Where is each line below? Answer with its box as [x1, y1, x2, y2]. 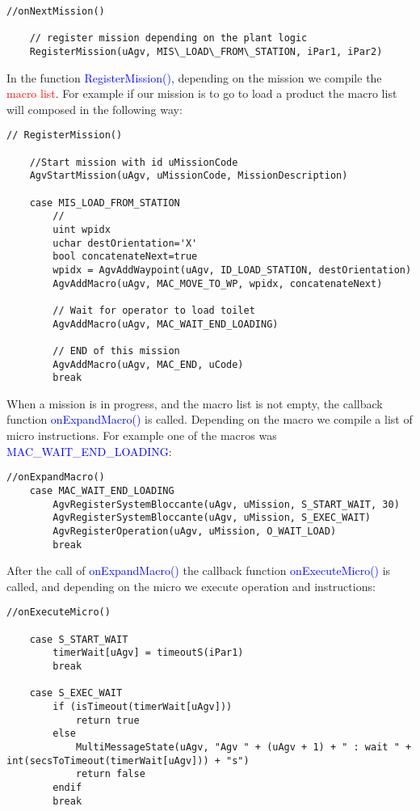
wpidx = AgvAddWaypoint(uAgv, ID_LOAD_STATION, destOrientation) [52, 264, 412, 276]
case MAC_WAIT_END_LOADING [29, 484, 174, 496]
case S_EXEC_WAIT [29, 687, 123, 699]
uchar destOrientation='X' [52, 237, 198, 249]
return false [75, 768, 145, 780]
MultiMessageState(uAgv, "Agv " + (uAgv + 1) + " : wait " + [75, 741, 412, 753]
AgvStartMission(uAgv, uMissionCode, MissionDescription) [29, 170, 348, 182]
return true [75, 714, 140, 726]
